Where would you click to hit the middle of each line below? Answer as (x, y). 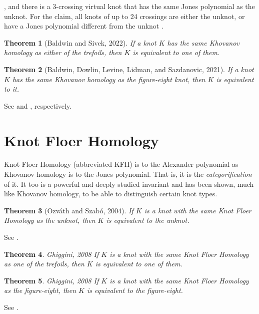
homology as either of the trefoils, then (63, 52)
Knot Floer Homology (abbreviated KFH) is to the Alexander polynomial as (121, 164)
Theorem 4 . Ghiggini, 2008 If (51, 254)
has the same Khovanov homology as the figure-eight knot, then (109, 79)
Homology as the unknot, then (50, 220)
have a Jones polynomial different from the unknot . (84, 26)
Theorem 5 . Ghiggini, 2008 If (51, 280)
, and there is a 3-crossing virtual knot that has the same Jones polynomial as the (129, 6)
